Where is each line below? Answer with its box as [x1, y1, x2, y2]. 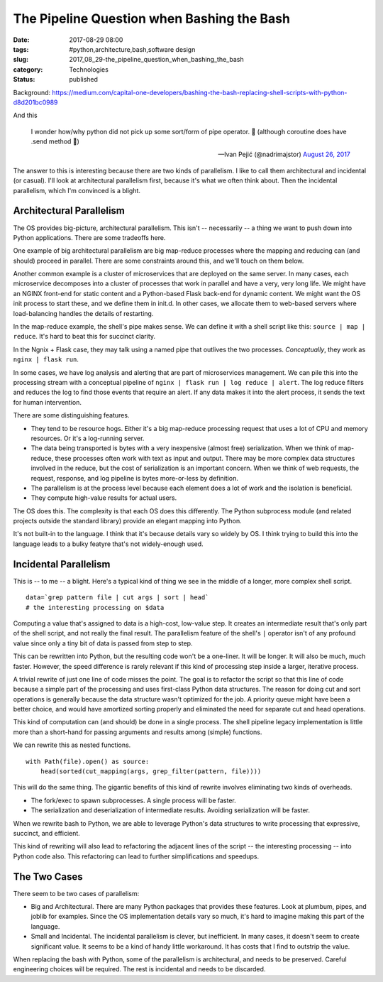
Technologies [69, 65, 109, 74]
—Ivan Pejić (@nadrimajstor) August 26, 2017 [217, 150, 350, 159]
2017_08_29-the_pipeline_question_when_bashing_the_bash [69, 55, 244, 64]
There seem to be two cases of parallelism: [13, 889, 140, 898]
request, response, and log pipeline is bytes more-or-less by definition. [30, 474, 239, 482]
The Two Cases [13, 871, 83, 883]
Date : [13, 36, 30, 44]
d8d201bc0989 [13, 98, 58, 107]
